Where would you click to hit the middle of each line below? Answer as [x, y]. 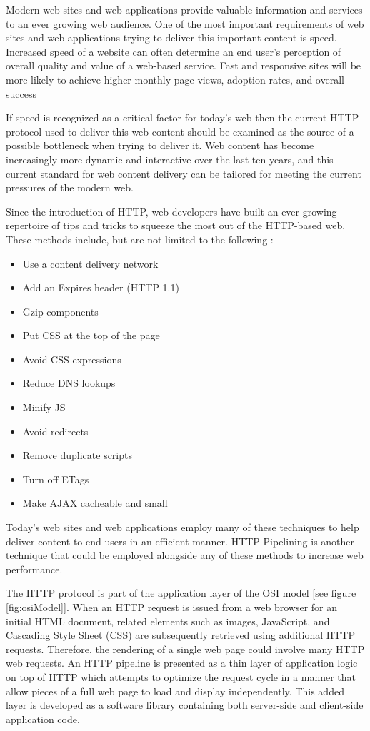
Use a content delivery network [90, 263]
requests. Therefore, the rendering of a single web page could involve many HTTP [185, 649]
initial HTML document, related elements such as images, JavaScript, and [168, 621]
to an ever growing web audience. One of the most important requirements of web [185, 23]
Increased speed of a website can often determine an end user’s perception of [174, 51]
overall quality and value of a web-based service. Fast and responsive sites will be [184, 65]
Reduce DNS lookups [69, 383]
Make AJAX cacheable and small [95, 503]
